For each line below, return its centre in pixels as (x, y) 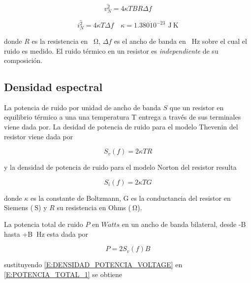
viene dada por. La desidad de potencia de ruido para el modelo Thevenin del (121, 127)
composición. (23, 60)
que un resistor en (197, 107)
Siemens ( (19, 207)
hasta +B (18, 234)
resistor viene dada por (39, 136)
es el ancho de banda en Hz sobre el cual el (180, 41)
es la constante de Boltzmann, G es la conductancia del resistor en (130, 198)
